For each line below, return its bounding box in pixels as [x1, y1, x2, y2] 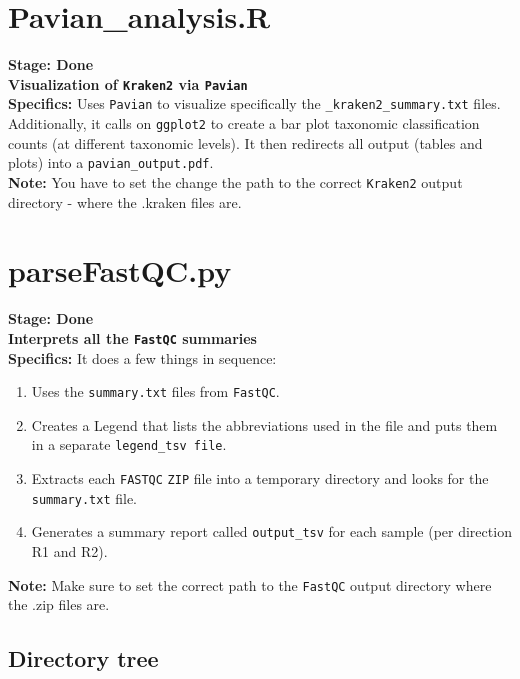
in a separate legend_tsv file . [31, 434, 227, 455]
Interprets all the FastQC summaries [8, 327, 257, 348]
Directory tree [8, 643, 159, 674]
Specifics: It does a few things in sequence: [8, 347, 277, 368]
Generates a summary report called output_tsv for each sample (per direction [31, 521, 512, 542]
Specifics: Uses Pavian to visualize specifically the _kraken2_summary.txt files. [8, 93, 501, 114]
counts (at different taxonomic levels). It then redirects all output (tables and [8, 132, 483, 153]
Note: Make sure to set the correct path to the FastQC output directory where [8, 574, 492, 595]
